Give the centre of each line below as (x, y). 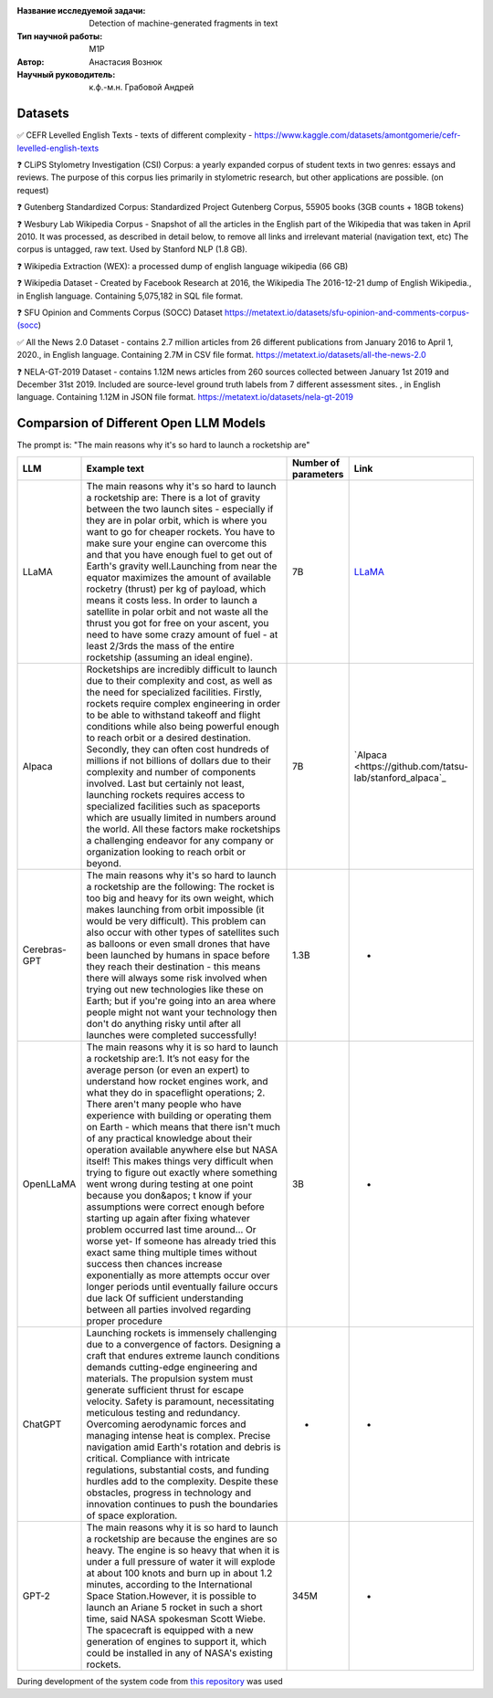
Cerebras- (45, 949)
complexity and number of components (171, 771)
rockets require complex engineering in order (184, 703)
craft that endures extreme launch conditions (183, 1356)
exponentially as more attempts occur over (178, 1275)
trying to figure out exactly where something (182, 1172)
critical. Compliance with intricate (158, 1458)
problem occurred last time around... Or (171, 1230)
